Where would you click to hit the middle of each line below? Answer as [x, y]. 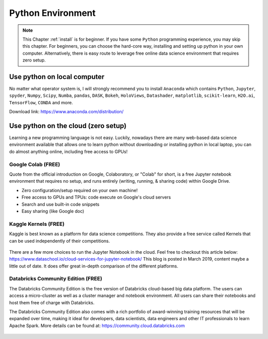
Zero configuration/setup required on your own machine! [80, 190]
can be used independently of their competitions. [60, 241]
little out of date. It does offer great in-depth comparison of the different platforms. [94, 266]
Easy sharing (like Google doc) [53, 211]
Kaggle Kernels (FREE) [37, 224]
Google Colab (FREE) [35, 164]
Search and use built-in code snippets [61, 204]
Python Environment [53, 13]
